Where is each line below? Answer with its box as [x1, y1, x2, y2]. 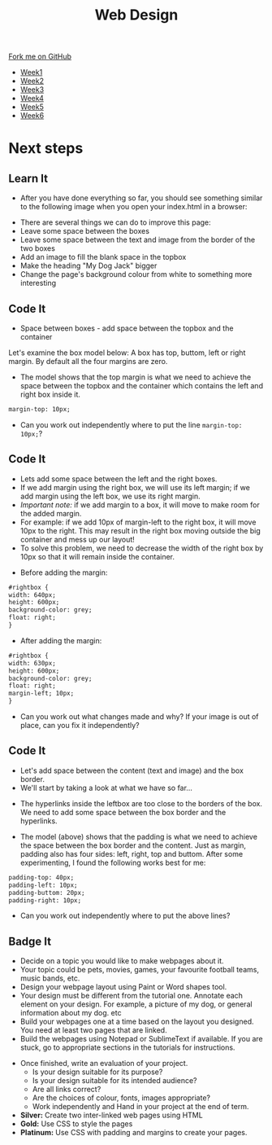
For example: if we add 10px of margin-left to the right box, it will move [19, 517, 257, 527]
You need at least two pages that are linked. [19, 1025, 168, 1035]
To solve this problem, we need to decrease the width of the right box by [19, 543, 264, 553]
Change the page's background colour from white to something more [19, 270, 253, 279]
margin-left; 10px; [8, 690, 75, 698]
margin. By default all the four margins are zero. [8, 357, 168, 366]
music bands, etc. [19, 973, 80, 983]
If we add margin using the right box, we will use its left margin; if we [19, 482, 250, 492]
